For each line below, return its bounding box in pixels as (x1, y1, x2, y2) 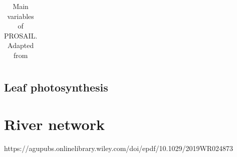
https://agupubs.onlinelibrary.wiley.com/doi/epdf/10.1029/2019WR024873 (4, 142, 233, 153)
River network (4, 114, 105, 134)
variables (7, 10, 34, 21)
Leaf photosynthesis (4, 79, 108, 95)
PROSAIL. (4, 30, 38, 40)
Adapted (8, 40, 34, 50)
